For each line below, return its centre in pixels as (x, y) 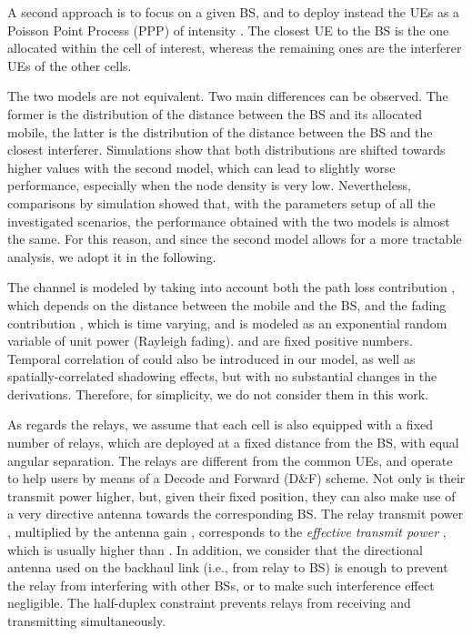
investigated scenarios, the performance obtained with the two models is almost (229, 221)
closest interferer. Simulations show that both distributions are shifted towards (226, 150)
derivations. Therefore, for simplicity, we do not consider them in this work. (218, 394)
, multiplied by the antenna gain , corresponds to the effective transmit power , (227, 532)
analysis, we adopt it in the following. (112, 256)
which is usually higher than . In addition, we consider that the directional (215, 549)
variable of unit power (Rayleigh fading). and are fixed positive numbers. (210, 341)
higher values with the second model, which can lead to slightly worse (201, 167)
